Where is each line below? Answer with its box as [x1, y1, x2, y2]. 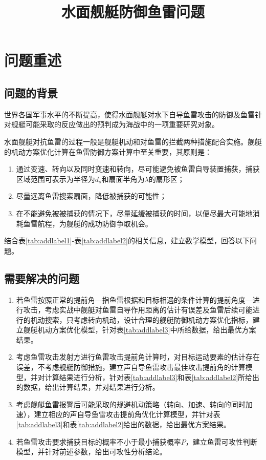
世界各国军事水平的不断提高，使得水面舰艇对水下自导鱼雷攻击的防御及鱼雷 [4, 109, 255, 119]
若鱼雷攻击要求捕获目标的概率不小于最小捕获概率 [16, 436, 181, 447]
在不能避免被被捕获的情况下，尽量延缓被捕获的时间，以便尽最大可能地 [16, 207, 253, 218]
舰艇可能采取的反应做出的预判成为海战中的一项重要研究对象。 [11, 119, 219, 130]
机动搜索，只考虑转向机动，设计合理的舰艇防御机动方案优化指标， [30, 314, 253, 325]
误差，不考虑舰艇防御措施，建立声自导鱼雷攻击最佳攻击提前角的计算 [16, 362, 246, 372]
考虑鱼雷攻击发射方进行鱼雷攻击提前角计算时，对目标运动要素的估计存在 [16, 351, 260, 362]
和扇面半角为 [101, 173, 145, 184]
